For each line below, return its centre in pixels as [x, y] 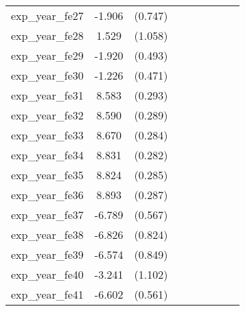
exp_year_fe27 [47, 15]
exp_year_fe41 [47, 294]
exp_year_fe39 [47, 254]
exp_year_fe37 [47, 215]
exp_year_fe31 [47, 95]
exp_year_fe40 [47, 274]
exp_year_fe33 [47, 135]
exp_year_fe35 [47, 175]
